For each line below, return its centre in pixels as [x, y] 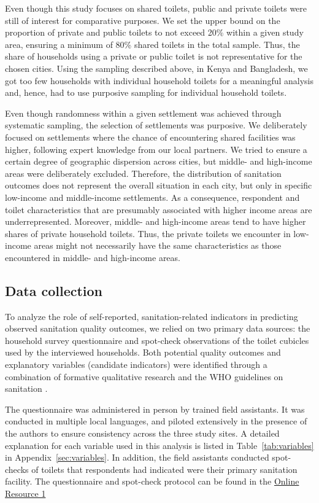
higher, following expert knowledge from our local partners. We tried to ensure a [156, 149]
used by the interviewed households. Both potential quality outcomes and [143, 352]
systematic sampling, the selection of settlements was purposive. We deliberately [156, 125]
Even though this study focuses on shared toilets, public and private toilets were [156, 8]
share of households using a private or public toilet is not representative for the [154, 56]
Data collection [54, 290]
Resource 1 [25, 493]
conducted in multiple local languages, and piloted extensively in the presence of [156, 421]
